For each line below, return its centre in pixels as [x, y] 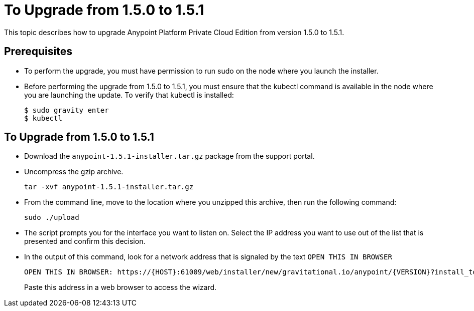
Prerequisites [38, 52]
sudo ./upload [52, 218]
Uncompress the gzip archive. [74, 172]
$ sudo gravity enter [67, 110]
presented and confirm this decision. [85, 241]
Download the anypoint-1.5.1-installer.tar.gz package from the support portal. [169, 156]
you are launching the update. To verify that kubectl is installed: [129, 95]
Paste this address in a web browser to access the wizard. [121, 287]
